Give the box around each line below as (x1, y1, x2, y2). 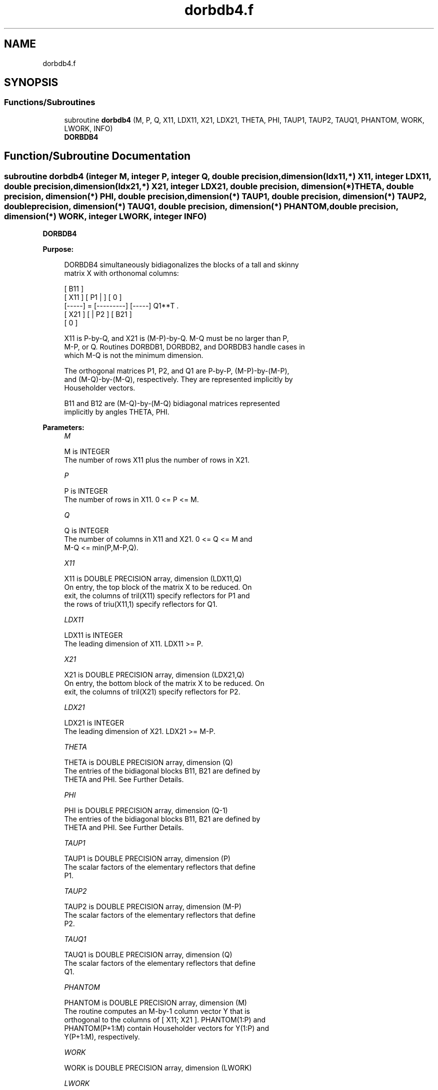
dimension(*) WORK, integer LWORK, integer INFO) (4, 211, 207, 221)
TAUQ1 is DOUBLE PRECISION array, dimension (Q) (64, 950, 232, 959)
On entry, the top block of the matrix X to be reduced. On (64, 583, 252, 592)
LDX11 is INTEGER (64, 631, 123, 640)
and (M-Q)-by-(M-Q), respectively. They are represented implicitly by (64, 375, 293, 384)
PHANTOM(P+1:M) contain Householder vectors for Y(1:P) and (64, 1024, 269, 1033)
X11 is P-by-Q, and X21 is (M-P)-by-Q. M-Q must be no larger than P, (64, 334, 289, 343)
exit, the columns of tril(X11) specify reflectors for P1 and (64, 591, 250, 600)
